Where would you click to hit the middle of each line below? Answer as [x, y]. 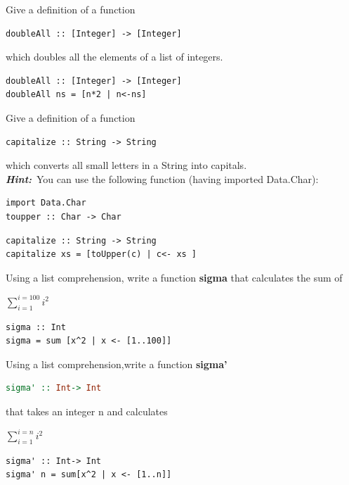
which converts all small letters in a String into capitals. [126, 165]
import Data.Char [46, 203]
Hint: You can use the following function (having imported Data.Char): [162, 178]
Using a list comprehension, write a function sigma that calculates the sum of [174, 277]
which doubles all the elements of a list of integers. [114, 57]
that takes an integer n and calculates [87, 411]
